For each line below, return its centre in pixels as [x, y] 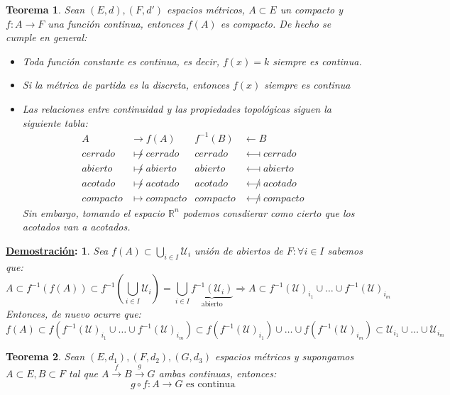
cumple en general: [46, 37]
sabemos [345, 250]
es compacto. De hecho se [276, 23]
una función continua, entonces [116, 23]
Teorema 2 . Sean [45, 356]
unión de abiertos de [239, 250]
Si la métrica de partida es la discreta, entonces [126, 85]
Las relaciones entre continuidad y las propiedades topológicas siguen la [177, 108]
